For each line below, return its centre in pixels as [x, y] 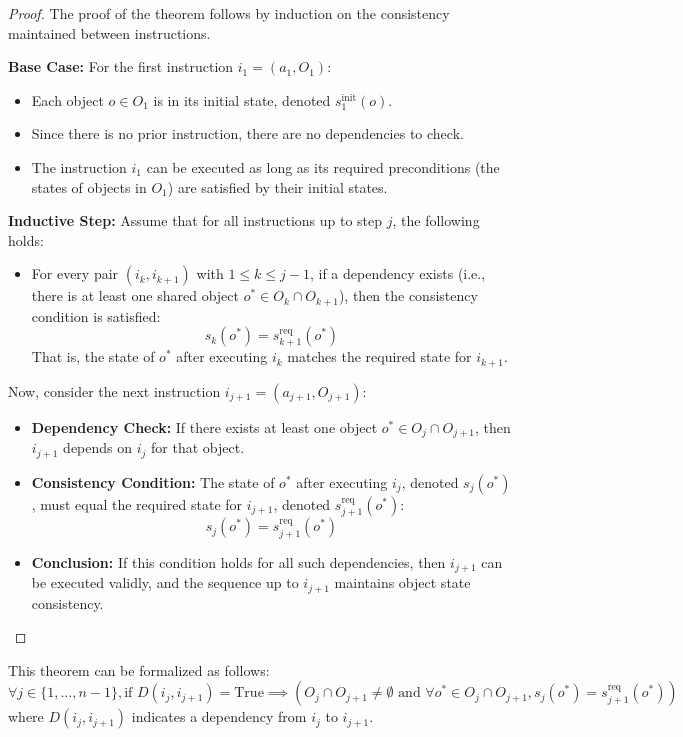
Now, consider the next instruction [114, 390]
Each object [67, 99]
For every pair [75, 273]
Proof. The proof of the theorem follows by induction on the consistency [229, 13]
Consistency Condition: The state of [153, 481]
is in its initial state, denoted [242, 99]
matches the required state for [379, 356]
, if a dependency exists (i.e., [397, 273]
